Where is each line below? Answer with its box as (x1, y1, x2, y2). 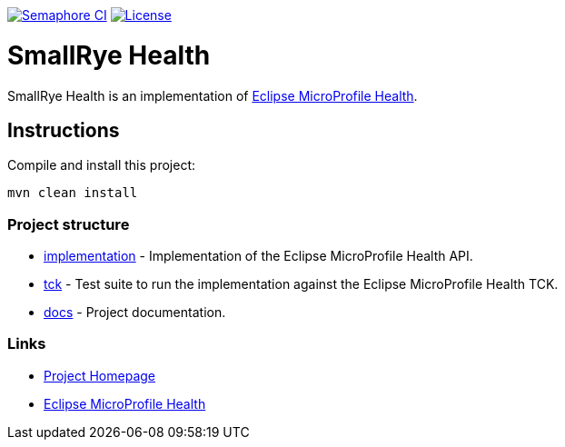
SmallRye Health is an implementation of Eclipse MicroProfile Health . (7, 87, 418, 104)
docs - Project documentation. (44, 304, 226, 321)
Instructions (7, 118, 120, 142)
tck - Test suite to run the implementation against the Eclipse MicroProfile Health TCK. (44, 276, 559, 293)
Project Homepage (44, 367, 155, 383)
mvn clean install (7, 185, 138, 201)
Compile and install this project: (7, 157, 196, 174)
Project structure (7, 214, 130, 233)
